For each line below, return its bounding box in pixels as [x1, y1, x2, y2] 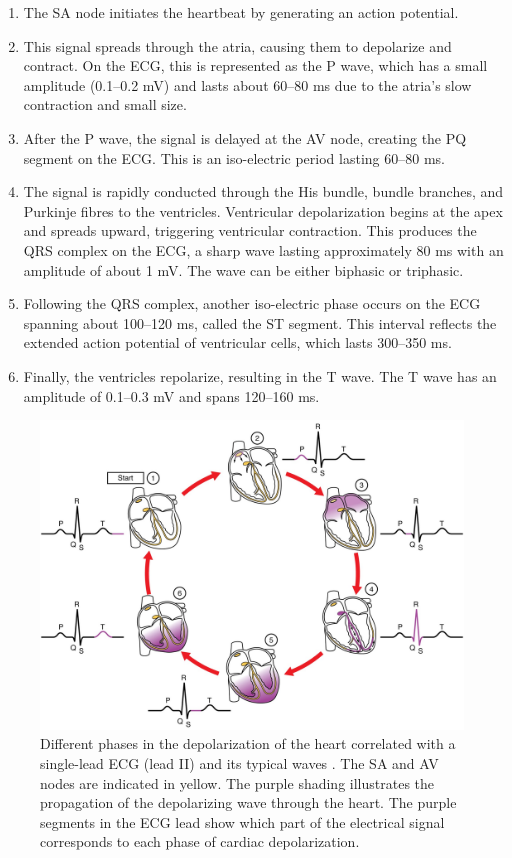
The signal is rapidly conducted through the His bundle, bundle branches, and [23, 181, 504, 202]
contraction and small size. [23, 94, 187, 115]
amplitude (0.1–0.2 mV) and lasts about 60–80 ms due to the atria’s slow [23, 74, 472, 95]
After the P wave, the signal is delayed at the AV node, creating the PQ [23, 127, 467, 148]
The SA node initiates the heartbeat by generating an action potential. [23, 2, 459, 22]
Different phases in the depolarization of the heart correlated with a [40, 733, 456, 754]
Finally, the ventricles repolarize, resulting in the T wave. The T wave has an [23, 365, 497, 386]
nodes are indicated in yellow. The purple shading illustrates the [40, 772, 435, 793]
